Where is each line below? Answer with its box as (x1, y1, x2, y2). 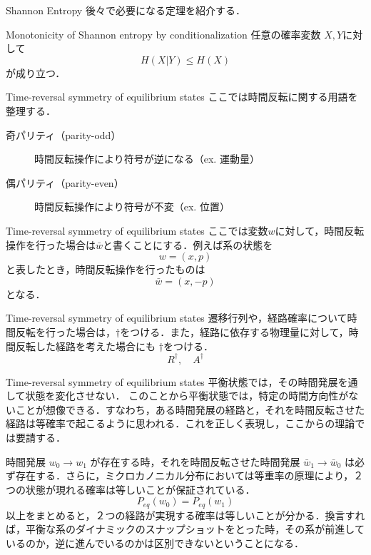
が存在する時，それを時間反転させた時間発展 (90, 454, 300, 469)
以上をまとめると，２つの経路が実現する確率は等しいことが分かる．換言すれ (6, 507, 365, 522)
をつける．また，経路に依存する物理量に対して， (120, 324, 349, 339)
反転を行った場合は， (15, 324, 116, 339)
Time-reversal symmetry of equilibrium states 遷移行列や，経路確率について (6, 310, 347, 325)
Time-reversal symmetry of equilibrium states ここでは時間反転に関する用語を (6, 89, 358, 104)
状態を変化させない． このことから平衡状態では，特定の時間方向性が (25, 388, 349, 403)
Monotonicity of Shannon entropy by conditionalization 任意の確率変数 (6, 26, 321, 41)
